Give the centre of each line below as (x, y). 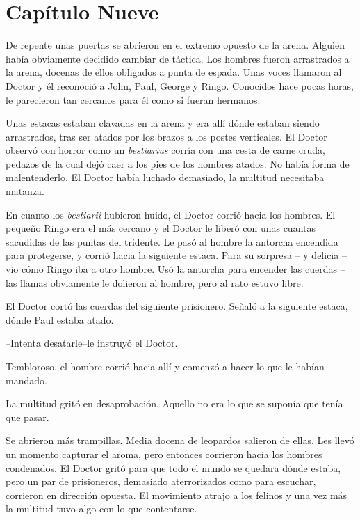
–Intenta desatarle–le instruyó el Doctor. (92, 343)
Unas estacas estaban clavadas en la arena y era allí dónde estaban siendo (163, 123)
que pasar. (27, 417)
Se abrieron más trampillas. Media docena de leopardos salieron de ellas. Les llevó (180, 440)
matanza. (25, 191)
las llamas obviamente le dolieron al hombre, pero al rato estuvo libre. (155, 282)
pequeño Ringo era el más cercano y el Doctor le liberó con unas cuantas (161, 228)
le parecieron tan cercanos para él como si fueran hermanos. (133, 99)
